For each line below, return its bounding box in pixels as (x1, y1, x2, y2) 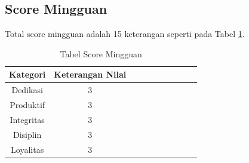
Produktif (10, 99, 45, 111)
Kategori (9, 68, 46, 81)
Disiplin (13, 128, 42, 140)
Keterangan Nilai (54, 68, 127, 81)
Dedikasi (11, 84, 43, 96)
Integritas (10, 113, 45, 125)
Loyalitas (11, 143, 44, 155)
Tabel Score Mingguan (60, 47, 142, 60)
